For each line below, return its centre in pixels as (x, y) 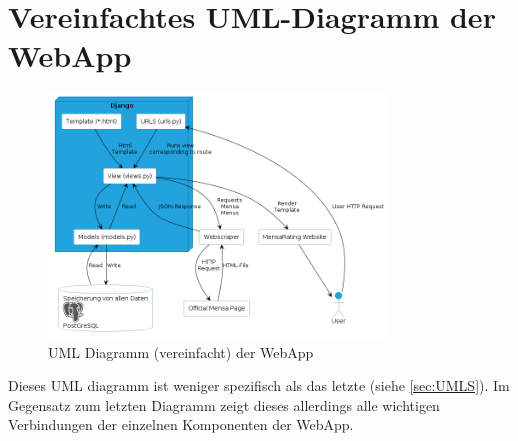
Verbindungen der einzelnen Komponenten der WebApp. (181, 424)
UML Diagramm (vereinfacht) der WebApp (181, 351)
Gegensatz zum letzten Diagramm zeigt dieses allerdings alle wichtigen (224, 404)
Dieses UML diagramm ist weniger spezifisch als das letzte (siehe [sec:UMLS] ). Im (259, 385)
